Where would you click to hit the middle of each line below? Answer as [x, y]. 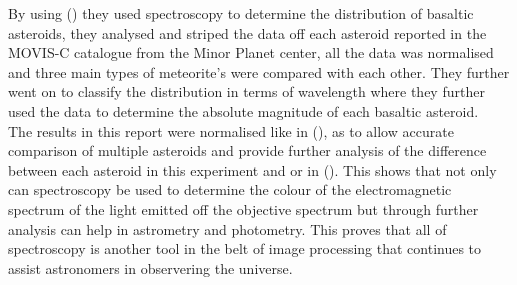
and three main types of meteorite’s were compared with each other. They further [259, 71]
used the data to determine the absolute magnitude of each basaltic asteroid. [243, 110]
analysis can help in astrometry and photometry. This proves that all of [227, 228]
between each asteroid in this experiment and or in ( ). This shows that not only [252, 169]
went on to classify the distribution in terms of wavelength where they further [246, 91]
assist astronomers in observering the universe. [150, 267]
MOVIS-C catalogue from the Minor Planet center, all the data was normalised [251, 52]
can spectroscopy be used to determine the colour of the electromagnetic [230, 189]
